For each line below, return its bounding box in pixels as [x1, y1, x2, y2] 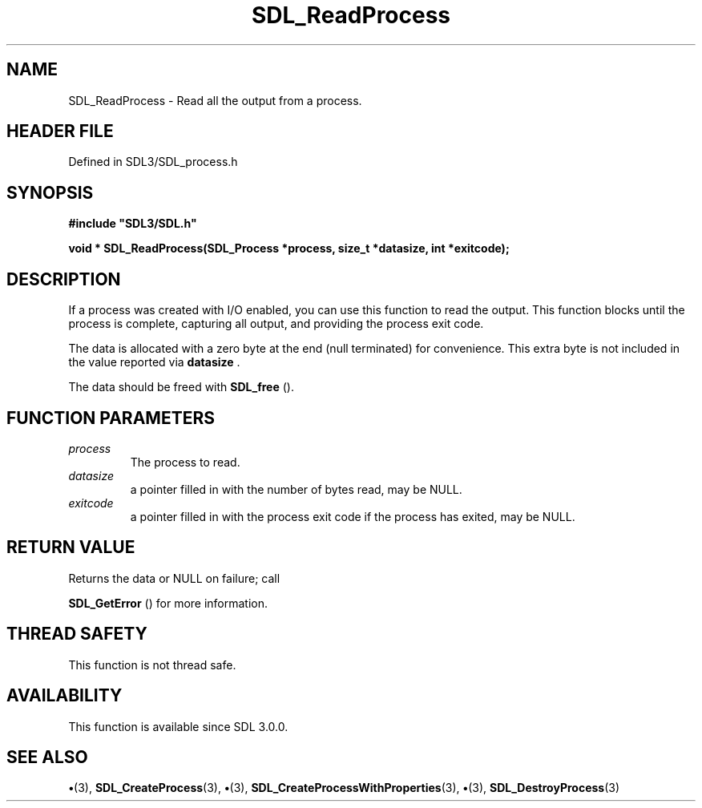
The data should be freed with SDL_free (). [68, 380, 294, 394]
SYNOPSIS [6, 182, 94, 203]
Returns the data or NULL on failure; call [68, 571, 280, 585]
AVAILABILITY [6, 685, 123, 706]
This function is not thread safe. [68, 657, 236, 672]
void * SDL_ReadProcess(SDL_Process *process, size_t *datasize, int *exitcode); [68, 241, 510, 256]
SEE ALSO [6, 746, 88, 767]
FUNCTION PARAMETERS [6, 407, 215, 428]
